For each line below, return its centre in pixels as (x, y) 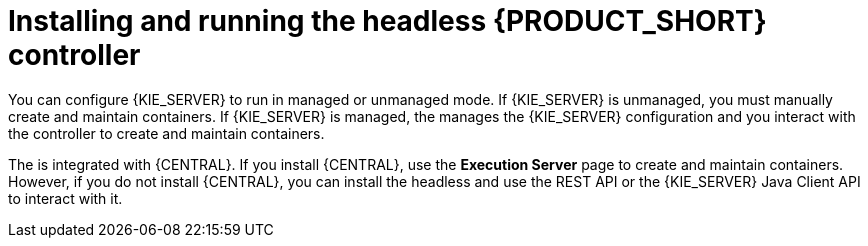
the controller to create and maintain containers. (166, 133)
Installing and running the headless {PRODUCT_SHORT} (387, 21)
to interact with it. (65, 198)
